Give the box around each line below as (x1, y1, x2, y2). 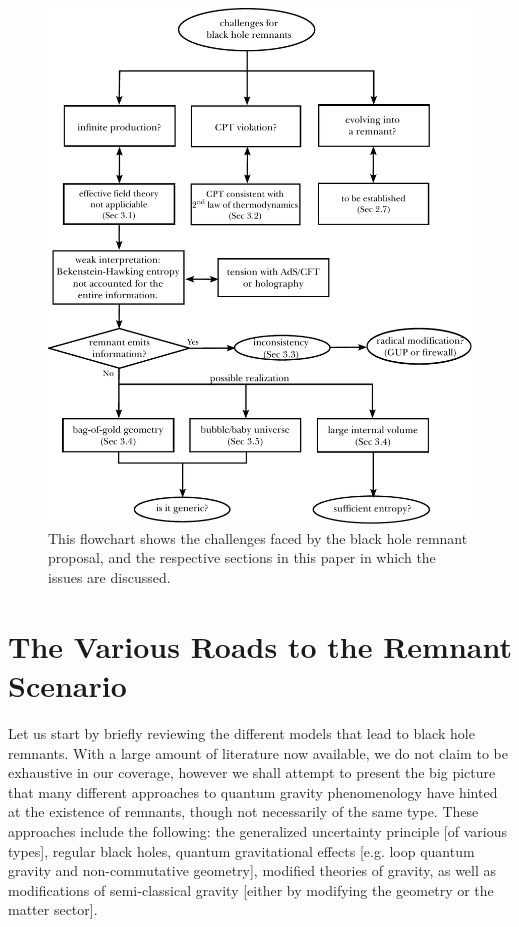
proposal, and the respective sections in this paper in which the (48, 547, 436, 568)
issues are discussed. (48, 567, 171, 588)
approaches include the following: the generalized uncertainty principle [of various (8, 820, 507, 841)
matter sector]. (8, 899, 98, 920)
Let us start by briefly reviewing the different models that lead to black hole (8, 722, 475, 743)
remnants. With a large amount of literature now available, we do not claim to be (8, 742, 508, 763)
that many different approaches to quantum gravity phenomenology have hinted (8, 781, 498, 802)
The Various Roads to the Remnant (8, 625, 512, 666)
